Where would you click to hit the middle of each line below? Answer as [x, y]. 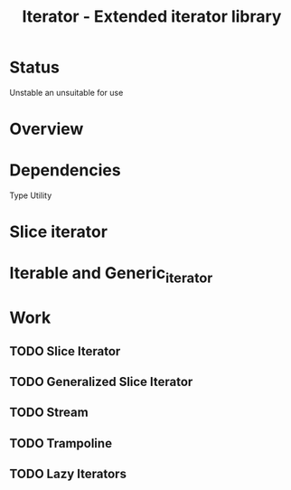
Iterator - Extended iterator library [152, 17]
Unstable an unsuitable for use [66, 92]
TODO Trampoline [61, 443]
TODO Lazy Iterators [68, 474]
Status [35, 67]
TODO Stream [49, 413]
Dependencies [65, 170]
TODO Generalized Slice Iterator [101, 382]
